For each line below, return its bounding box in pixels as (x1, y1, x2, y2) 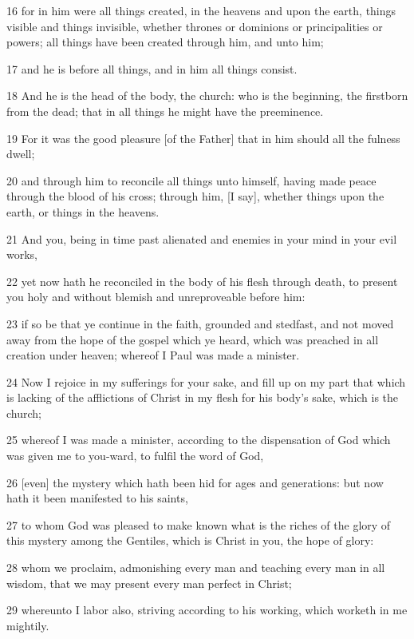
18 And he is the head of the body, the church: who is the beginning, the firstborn (6, 87, 408, 104)
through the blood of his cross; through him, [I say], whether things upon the (6, 188, 384, 204)
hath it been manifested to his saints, (6, 490, 188, 506)
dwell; (6, 145, 35, 162)
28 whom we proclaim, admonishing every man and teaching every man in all (6, 559, 385, 576)
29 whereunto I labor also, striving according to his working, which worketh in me (6, 601, 408, 618)
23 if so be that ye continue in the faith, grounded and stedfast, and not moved (6, 315, 394, 331)
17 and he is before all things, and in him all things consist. (6, 60, 298, 77)
